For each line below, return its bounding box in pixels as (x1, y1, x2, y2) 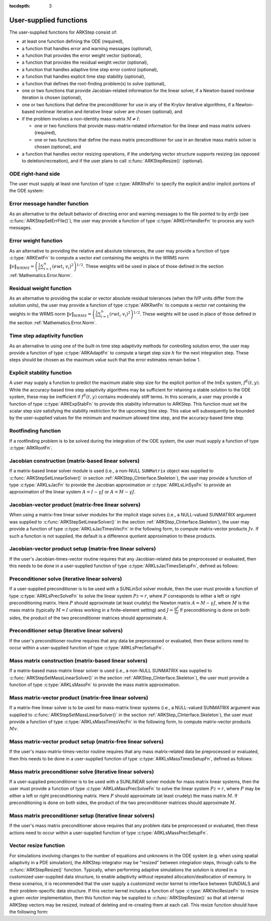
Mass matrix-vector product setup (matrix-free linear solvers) (9, 738, 164, 745)
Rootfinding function (9, 427, 61, 434)
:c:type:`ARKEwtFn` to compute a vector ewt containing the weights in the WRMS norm (9, 254, 189, 260)
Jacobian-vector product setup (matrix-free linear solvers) (9, 545, 156, 552)
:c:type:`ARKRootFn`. (9, 445, 53, 451)
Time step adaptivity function (9, 332, 83, 339)
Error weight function (9, 237, 63, 244)
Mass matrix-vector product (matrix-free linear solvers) (9, 694, 149, 701)
